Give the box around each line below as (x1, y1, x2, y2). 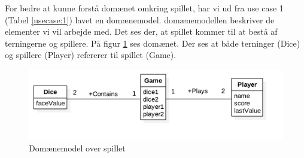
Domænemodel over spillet (29, 141, 126, 154)
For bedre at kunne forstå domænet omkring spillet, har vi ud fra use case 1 (5, 2, 284, 14)
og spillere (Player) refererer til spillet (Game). (5, 48, 177, 61)
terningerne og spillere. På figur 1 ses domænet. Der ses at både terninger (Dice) (5, 37, 300, 49)
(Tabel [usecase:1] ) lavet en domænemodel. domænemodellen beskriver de (5, 13, 275, 26)
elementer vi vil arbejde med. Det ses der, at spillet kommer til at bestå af (5, 25, 278, 38)
